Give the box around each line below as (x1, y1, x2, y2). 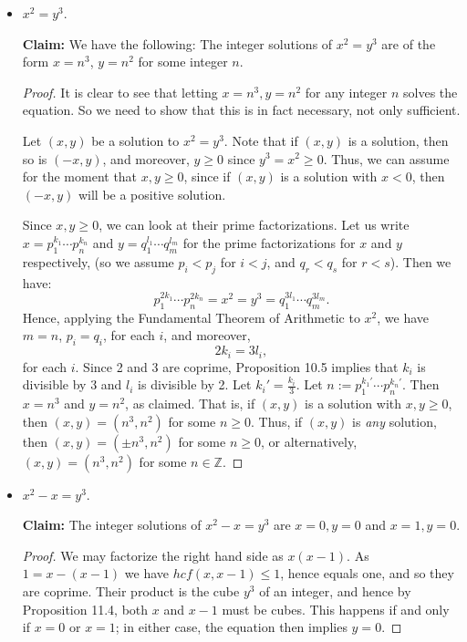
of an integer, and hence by (259, 581, 411, 600)
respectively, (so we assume (22, 252, 174, 271)
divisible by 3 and (22, 375, 122, 394)
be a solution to (91, 130, 180, 150)
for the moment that (22, 167, 138, 186)
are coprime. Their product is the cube (22, 581, 240, 600)
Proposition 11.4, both (22, 599, 149, 618)
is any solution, (352, 411, 437, 430)
